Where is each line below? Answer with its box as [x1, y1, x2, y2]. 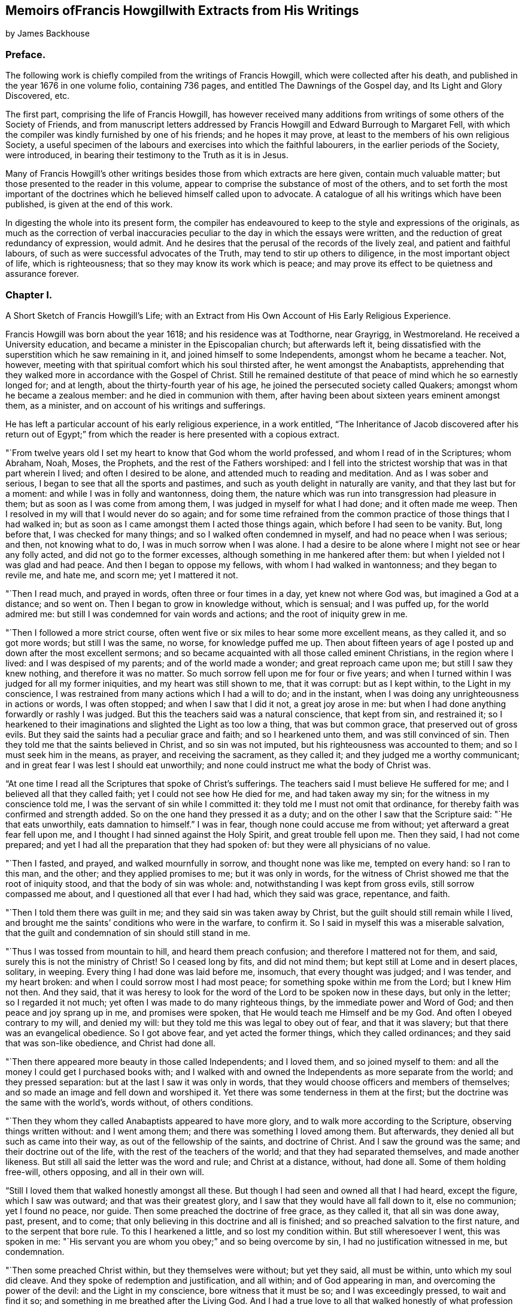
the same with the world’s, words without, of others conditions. [5, 1097, 253, 1107]
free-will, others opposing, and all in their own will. [5, 1166, 205, 1177]
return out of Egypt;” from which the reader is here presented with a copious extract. [5, 428, 339, 439]
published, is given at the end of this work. [5, 199, 173, 210]
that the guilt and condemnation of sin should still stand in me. [5, 927, 251, 938]
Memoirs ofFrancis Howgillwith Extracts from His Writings [5, 3, 359, 18]
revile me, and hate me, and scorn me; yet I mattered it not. [5, 569, 238, 580]
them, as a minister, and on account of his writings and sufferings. [5, 400, 266, 410]
